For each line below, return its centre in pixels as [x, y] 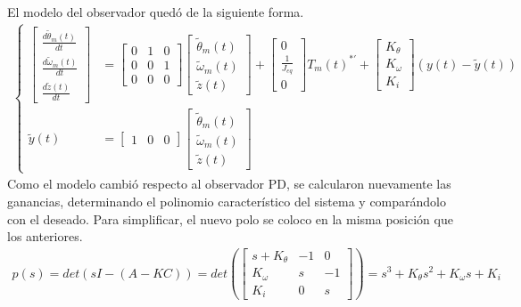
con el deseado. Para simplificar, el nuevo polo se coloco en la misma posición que [230, 218]
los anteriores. [45, 236]
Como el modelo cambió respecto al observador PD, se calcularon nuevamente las [229, 184]
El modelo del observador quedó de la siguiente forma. [156, 12]
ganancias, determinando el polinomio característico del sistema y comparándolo [227, 201]
